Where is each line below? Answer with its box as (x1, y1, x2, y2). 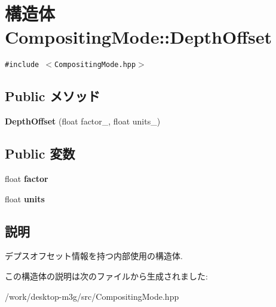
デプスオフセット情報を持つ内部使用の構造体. (5, 250, 183, 262)
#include (5, 60, 39, 69)
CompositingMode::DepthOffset (5, 25, 272, 49)
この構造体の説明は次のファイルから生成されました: (5, 269, 208, 282)
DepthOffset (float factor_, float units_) (5, 115, 161, 127)
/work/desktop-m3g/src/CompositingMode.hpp (5, 290, 179, 302)
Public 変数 (5, 144, 75, 163)
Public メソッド (5, 87, 100, 105)
